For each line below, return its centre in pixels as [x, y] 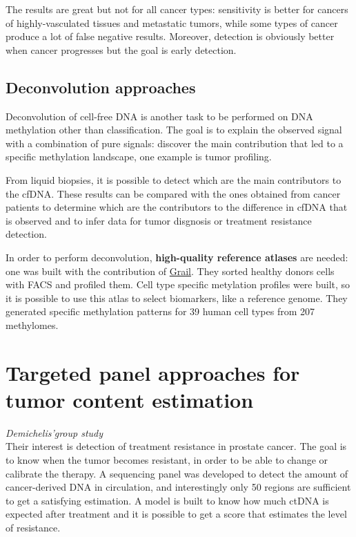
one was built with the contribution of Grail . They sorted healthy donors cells [170, 271]
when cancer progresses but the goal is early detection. [121, 49]
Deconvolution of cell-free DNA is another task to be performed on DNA [159, 116]
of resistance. [33, 527]
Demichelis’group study [55, 432]
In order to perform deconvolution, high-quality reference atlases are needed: [177, 257]
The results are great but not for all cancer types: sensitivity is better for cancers [177, 9]
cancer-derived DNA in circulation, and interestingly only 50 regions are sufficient [178, 487]
